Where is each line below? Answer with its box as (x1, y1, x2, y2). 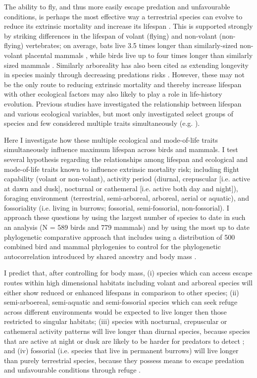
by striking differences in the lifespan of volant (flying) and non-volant (4, 30, 217, 41)
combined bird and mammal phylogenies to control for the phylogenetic (4, 241, 221, 252)
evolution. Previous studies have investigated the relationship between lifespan (4, 98, 242, 108)
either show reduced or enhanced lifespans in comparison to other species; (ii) (4, 287, 239, 297)
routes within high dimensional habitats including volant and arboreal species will (4, 277, 253, 288)
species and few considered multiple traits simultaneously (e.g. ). (4, 118, 200, 128)
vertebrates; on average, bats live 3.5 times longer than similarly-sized (25, 40, 238, 51)
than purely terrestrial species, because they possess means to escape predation (4, 355, 244, 365)
